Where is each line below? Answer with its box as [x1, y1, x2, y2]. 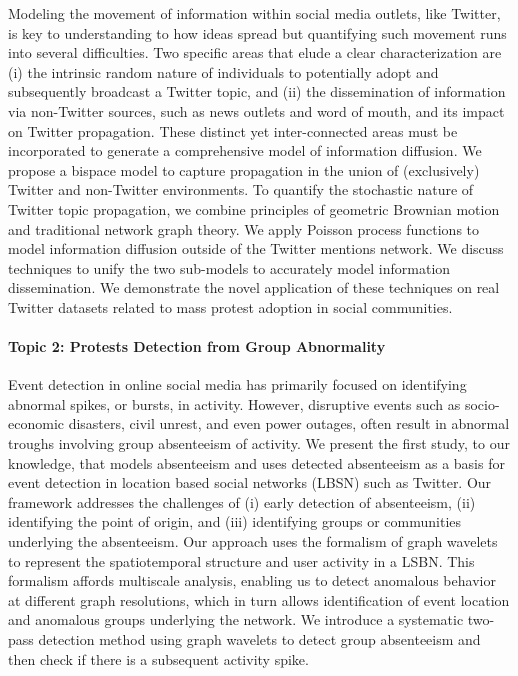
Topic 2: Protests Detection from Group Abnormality [8, 336, 386, 357]
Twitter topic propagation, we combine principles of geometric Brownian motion [8, 198, 500, 219]
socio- [464, 393, 500, 414]
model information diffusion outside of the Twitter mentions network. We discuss [8, 238, 504, 259]
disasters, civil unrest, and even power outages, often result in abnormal [68, 413, 510, 434]
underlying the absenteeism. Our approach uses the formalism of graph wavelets [8, 531, 498, 552]
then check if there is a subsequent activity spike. [8, 648, 309, 669]
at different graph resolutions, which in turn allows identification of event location [8, 589, 510, 610]
